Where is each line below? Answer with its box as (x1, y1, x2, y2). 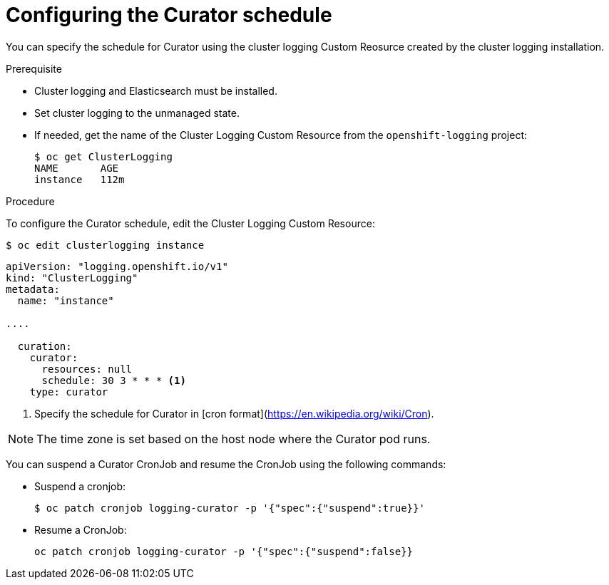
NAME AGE (34, 162, 119, 174)
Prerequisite (6, 62, 62, 75)
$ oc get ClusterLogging (34, 150, 173, 162)
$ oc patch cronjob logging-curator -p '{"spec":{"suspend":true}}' (34, 502, 425, 514)
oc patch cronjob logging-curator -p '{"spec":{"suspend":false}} (34, 545, 414, 557)
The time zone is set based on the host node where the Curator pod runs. (36, 431, 431, 446)
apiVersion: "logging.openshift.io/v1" (6, 260, 228, 272)
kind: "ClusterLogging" (6, 271, 138, 284)
